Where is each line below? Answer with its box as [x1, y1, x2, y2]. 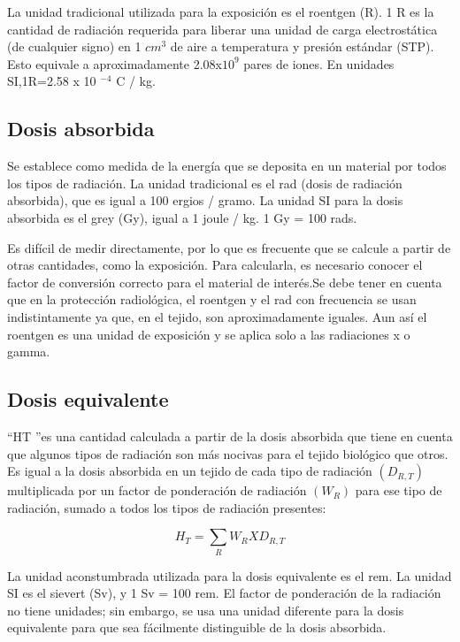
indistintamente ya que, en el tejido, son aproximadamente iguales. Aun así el [7, 307, 427, 325]
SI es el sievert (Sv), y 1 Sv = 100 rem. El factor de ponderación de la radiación [7, 584, 441, 602]
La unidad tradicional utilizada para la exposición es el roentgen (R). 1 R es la [7, 3, 434, 20]
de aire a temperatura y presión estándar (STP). [170, 37, 434, 56]
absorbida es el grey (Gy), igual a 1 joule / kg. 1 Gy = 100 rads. [7, 208, 357, 226]
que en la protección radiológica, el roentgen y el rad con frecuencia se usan [7, 290, 417, 309]
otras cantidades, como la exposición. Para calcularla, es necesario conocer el [7, 256, 423, 274]
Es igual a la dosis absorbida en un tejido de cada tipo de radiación [7, 462, 372, 480]
